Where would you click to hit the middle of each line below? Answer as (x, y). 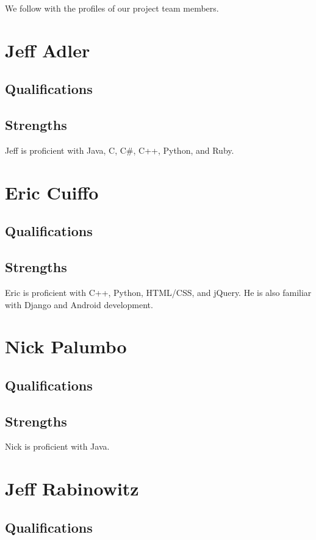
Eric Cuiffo (52, 192)
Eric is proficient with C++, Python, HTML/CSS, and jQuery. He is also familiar (158, 292)
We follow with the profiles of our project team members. (112, 8)
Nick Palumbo (66, 346)
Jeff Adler (48, 50)
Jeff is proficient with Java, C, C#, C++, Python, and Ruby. (120, 150)
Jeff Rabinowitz (72, 488)
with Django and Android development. (79, 304)
